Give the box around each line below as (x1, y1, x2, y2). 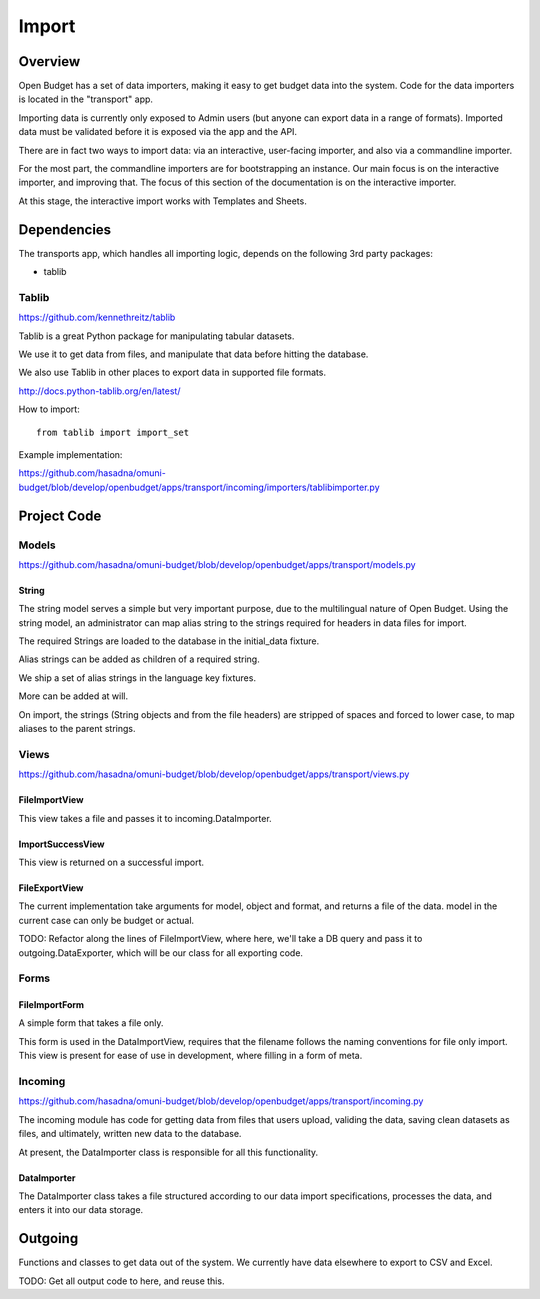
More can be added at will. (18, 690, 129, 702)
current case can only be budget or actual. (18, 914, 195, 926)
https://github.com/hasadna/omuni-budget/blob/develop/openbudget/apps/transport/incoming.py (18, 1095, 424, 1107)
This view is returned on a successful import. (18, 856, 205, 868)
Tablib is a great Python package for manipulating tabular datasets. (18, 330, 295, 342)
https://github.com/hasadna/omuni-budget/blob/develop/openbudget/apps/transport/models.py (18, 558, 416, 570)
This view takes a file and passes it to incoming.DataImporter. (18, 812, 272, 824)
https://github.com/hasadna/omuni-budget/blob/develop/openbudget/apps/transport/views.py (18, 768, 410, 780)
